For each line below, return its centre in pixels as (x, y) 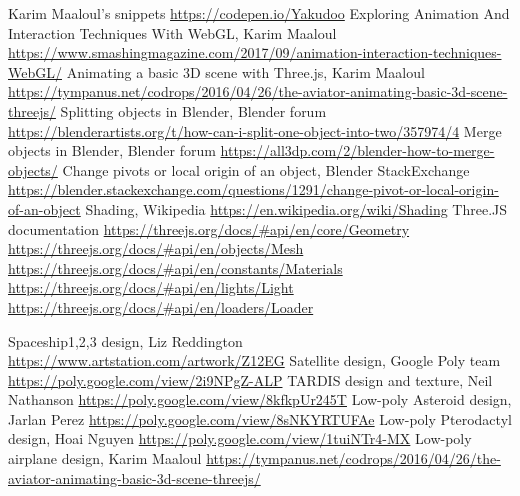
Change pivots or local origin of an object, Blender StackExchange (266, 169)
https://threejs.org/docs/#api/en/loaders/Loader (161, 306)
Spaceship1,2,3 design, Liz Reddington (125, 340)
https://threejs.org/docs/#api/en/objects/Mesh (156, 248)
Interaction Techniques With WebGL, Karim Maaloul (172, 32)
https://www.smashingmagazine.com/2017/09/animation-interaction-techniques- (255, 52)
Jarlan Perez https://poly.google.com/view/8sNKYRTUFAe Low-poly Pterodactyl (260, 418)
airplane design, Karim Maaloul (105, 458)
